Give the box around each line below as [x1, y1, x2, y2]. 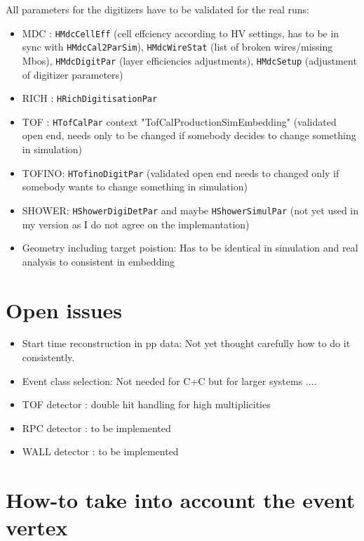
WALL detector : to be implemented [22, 444, 179, 459]
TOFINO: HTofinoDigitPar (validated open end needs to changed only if [22, 165, 339, 180]
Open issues [6, 295, 123, 324]
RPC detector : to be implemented [22, 420, 171, 435]
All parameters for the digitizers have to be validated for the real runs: [6, 2, 309, 16]
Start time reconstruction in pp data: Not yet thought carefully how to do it [22, 336, 351, 351]
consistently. [22, 350, 75, 365]
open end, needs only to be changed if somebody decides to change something [22, 128, 356, 143]
